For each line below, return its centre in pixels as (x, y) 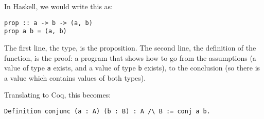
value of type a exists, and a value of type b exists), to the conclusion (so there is (132, 68)
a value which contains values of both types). (75, 77)
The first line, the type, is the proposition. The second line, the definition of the (130, 47)
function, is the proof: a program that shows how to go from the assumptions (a (130, 57)
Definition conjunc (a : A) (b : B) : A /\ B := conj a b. (107, 111)
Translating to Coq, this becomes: (58, 95)
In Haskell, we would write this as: (59, 6)
